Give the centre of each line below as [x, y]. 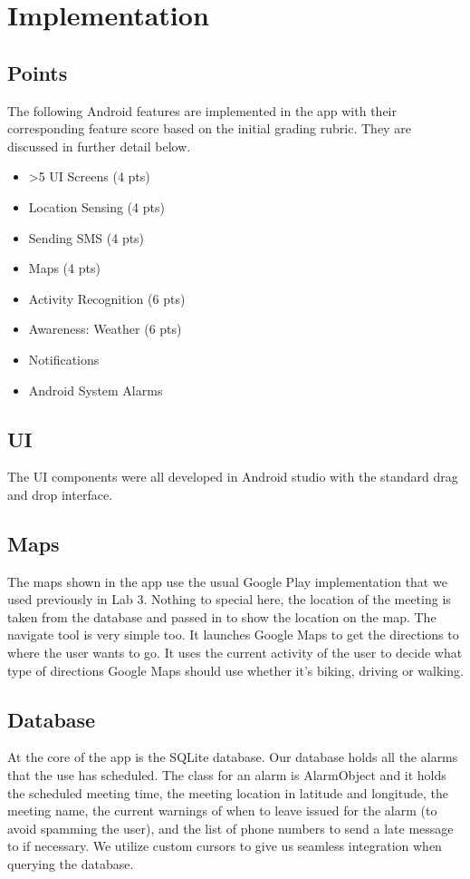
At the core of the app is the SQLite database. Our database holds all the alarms [233, 757]
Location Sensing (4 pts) [96, 206]
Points [38, 72]
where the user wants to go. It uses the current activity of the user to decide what [235, 653]
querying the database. [71, 864]
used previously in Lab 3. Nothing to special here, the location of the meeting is [229, 599]
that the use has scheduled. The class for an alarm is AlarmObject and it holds [227, 775]
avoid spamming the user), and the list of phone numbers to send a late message [230, 828]
